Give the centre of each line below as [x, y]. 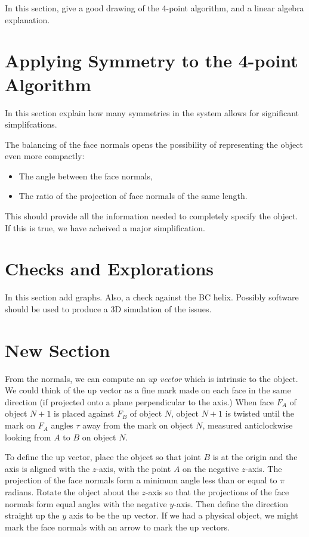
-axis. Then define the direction [231, 503]
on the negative [211, 468]
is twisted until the [259, 413]
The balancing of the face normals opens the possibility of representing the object [154, 144]
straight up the [32, 515]
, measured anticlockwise [248, 425]
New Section [58, 350]
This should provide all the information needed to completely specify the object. [152, 216]
